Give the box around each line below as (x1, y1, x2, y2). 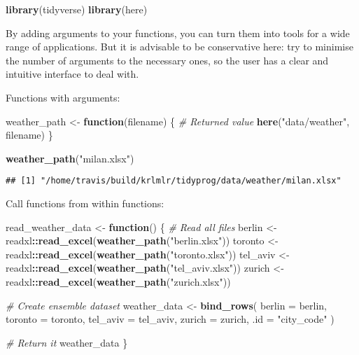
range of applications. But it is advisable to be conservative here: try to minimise (6, 39, 353, 54)
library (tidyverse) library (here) (6, 2, 148, 16)
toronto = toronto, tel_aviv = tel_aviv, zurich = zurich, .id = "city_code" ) (6, 312, 335, 326)
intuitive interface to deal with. (6, 67, 139, 81)
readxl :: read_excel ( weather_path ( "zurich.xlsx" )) (6, 274, 231, 288)
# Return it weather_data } (6, 335, 128, 349)
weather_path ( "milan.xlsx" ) (6, 151, 134, 165)
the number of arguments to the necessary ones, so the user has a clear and (6, 53, 329, 67)
